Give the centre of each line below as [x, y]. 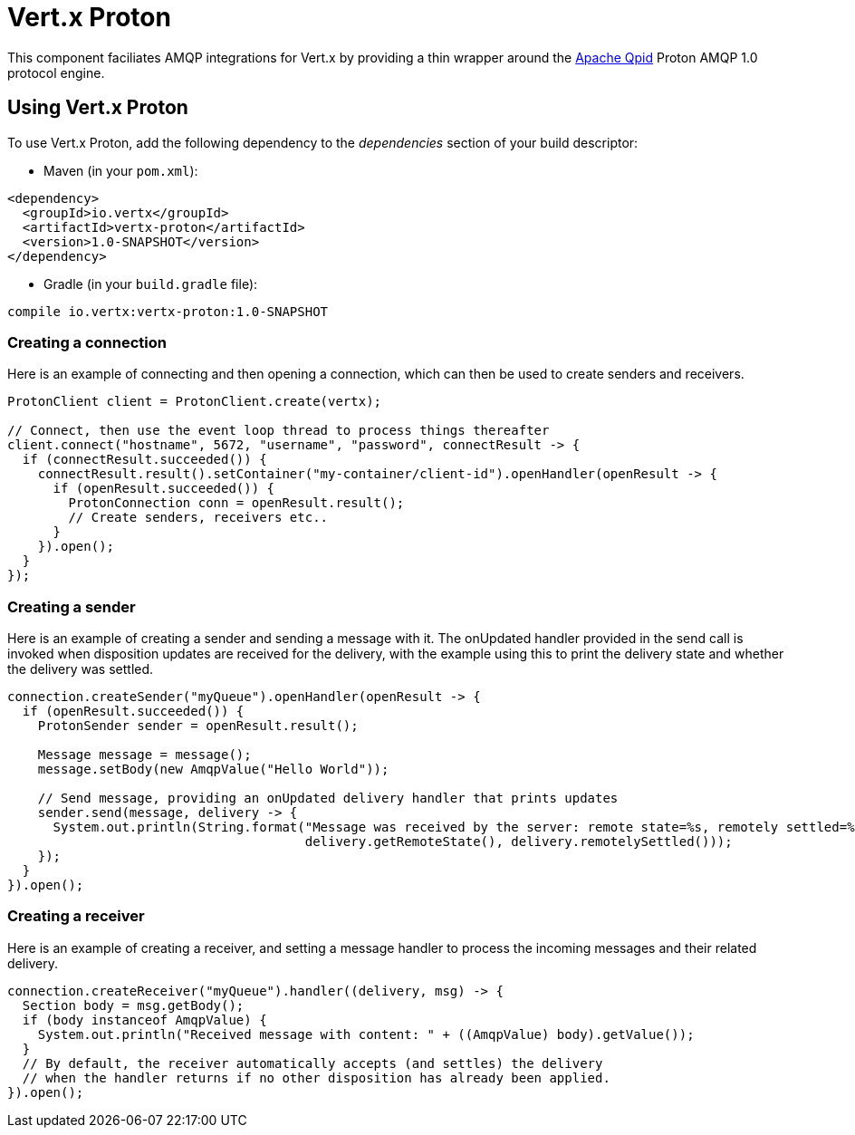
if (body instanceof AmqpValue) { [144, 1020]
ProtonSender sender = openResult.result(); [198, 726]
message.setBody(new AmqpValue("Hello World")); [213, 769]
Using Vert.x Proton [98, 108]
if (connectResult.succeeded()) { [144, 460]
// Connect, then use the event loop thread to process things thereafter [279, 431]
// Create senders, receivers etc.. [198, 518]
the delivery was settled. [81, 669]
